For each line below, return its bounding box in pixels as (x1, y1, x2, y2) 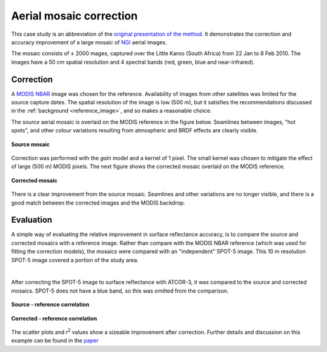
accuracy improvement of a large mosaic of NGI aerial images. (11, 38, 167, 46)
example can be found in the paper (11, 337, 99, 344)
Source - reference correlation (11, 301, 90, 308)
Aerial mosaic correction (11, 9, 138, 22)
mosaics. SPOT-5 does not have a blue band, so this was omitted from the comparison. (11, 287, 229, 294)
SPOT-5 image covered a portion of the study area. (11, 256, 139, 263)
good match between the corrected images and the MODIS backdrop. (11, 199, 185, 206)
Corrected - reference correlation (11, 314, 97, 322)
